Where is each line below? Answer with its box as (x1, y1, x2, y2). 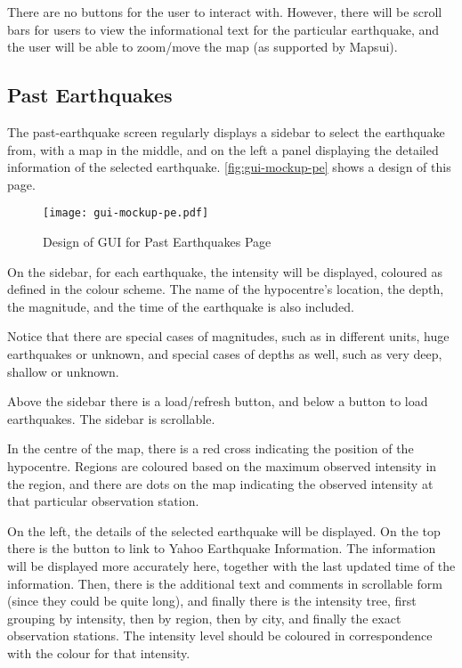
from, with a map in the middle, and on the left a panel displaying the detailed (7, 140, 439, 159)
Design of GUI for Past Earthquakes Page (43, 232, 272, 251)
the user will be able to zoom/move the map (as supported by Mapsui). (7, 37, 398, 56)
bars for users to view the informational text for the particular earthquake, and (7, 20, 440, 38)
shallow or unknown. (7, 362, 119, 380)
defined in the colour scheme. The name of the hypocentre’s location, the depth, (7, 280, 444, 298)
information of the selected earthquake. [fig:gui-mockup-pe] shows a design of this (7, 158, 451, 176)
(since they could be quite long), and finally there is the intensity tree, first (7, 591, 417, 610)
